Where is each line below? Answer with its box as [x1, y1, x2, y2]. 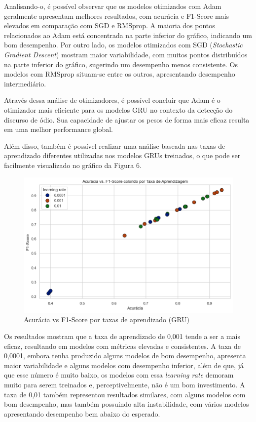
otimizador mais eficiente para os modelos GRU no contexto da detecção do [4, 104, 233, 115]
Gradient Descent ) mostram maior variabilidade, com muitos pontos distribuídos [4, 49, 248, 59]
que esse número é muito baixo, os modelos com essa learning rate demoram [4, 370, 234, 380]
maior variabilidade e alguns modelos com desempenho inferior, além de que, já [4, 360, 244, 370]
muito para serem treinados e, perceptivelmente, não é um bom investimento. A [4, 380, 245, 389]
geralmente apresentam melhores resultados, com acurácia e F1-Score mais [4, 10, 229, 21]
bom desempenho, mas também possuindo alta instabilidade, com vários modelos [4, 399, 249, 409]
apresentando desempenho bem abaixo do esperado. [4, 408, 160, 419]
